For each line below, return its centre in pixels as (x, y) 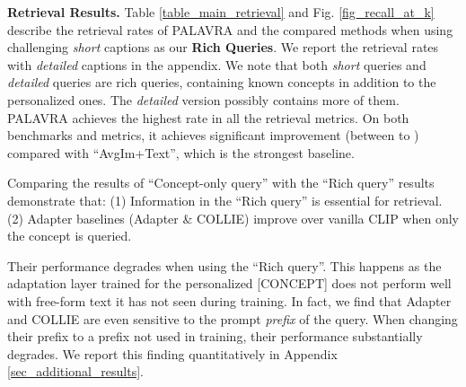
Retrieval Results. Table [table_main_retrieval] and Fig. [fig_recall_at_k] (221, 12)
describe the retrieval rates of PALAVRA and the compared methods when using (230, 29)
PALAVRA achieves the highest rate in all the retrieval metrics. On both (208, 117)
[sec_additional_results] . (75, 371)
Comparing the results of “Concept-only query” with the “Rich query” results (221, 183)
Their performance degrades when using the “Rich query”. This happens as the (224, 265)
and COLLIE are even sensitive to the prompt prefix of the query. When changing (233, 318)
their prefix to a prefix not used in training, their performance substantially (215, 336)
